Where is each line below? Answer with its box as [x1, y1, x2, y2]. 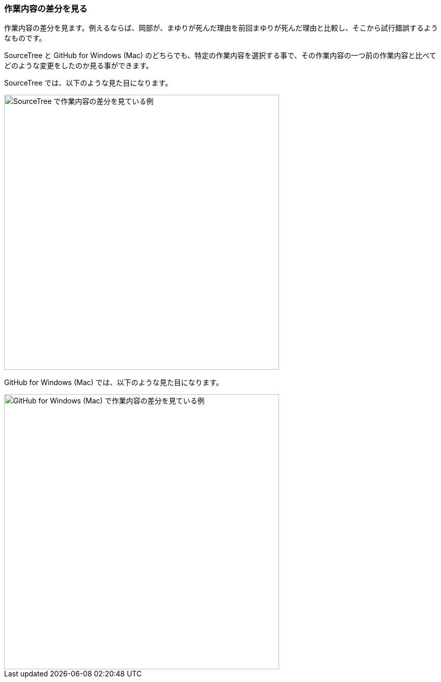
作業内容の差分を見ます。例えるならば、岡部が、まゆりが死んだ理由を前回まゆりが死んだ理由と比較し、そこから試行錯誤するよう [4, 23, 438, 33]
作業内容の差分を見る [4, 4, 88, 14]
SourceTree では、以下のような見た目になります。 [4, 78, 172, 88]
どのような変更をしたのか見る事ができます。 [4, 61, 153, 70]
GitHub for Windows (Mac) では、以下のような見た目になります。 [4, 378, 224, 387]
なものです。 [4, 34, 46, 43]
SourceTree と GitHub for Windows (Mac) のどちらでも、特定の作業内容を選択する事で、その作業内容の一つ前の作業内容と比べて [4, 51, 436, 60]
